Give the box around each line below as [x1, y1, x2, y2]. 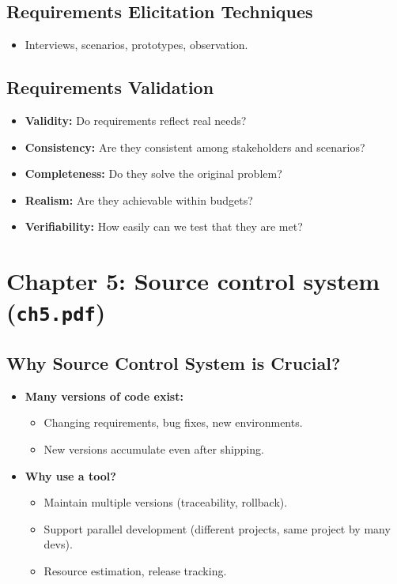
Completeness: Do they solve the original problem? [25, 165, 282, 182]
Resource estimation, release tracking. [43, 563, 227, 579]
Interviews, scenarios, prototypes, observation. [25, 36, 248, 53]
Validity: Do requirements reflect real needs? [25, 112, 247, 128]
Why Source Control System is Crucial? [6, 351, 341, 375]
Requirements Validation [6, 75, 214, 100]
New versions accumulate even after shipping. [43, 441, 264, 458]
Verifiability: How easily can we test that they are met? [25, 218, 303, 235]
